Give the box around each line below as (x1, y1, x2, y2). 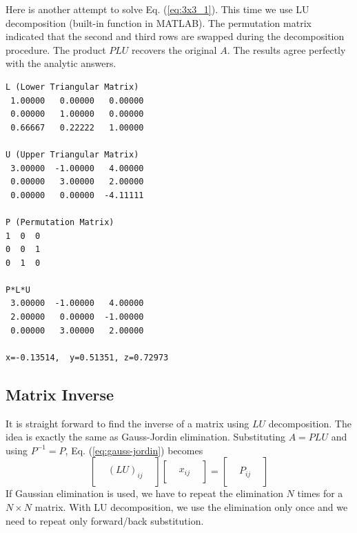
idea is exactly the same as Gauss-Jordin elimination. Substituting (6, 429, 286, 444)
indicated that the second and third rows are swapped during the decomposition (6, 29, 345, 43)
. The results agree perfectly (227, 42, 346, 57)
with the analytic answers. (6, 56, 116, 70)
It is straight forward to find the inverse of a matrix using (6, 416, 249, 430)
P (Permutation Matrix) (6, 217, 114, 227)
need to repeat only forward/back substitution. (6, 513, 204, 527)
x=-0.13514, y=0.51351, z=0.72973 (6, 352, 169, 362)
